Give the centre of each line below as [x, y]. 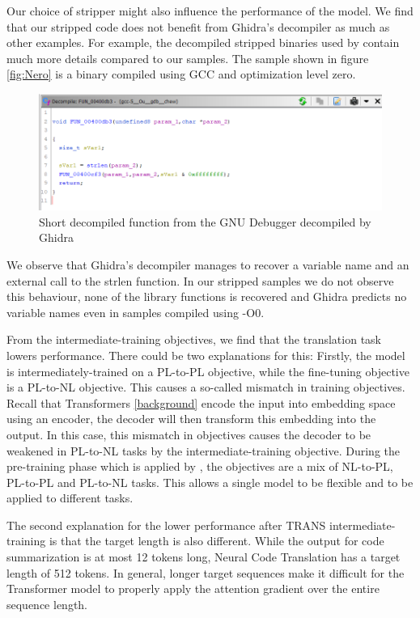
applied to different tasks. [70, 498]
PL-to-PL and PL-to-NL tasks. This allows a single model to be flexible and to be [210, 482]
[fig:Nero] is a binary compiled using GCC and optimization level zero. [181, 74]
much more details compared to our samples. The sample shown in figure [188, 58]
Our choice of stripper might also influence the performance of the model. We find [210, 11]
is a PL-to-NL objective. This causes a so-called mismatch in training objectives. [206, 387]
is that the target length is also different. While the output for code [216, 541]
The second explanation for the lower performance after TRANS [166, 525]
